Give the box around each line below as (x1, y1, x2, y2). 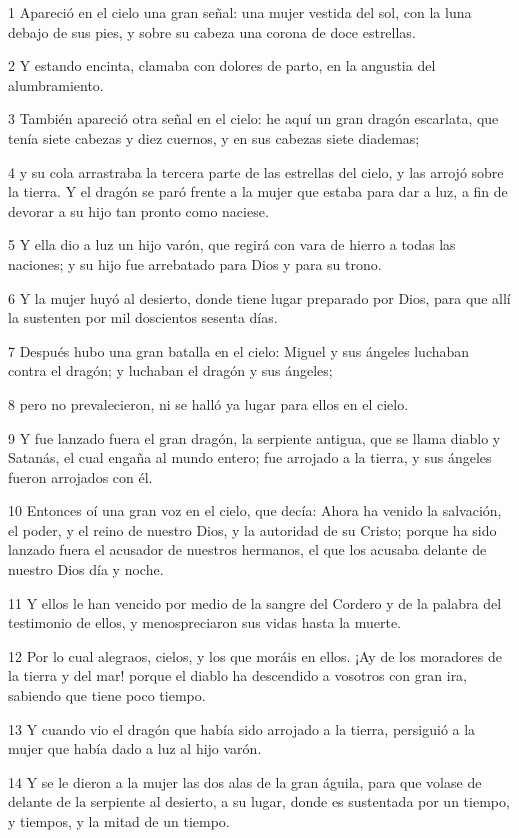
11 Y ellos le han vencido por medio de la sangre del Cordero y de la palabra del (8, 592, 502, 613)
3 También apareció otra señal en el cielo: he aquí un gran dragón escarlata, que (8, 108, 499, 129)
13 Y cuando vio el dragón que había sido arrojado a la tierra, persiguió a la (8, 718, 476, 739)
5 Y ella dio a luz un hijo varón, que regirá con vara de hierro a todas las (8, 234, 456, 255)
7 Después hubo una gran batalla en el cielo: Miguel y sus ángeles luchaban (8, 340, 470, 361)
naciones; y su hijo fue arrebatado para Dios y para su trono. (8, 253, 382, 274)
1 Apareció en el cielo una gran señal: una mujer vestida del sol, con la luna (8, 2, 472, 22)
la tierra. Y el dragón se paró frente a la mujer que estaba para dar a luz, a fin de (8, 181, 508, 202)
